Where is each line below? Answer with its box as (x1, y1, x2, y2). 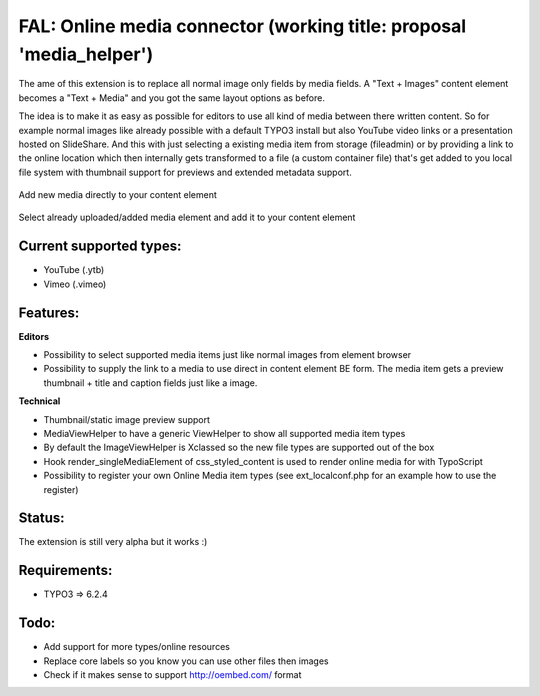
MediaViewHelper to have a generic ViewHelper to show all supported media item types (43, 428, 406, 440)
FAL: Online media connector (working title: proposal (18, 15, 467, 37)
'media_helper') (18, 43, 154, 65)
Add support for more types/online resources (43, 641, 230, 653)
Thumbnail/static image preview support (43, 413, 210, 425)
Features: (18, 304, 80, 321)
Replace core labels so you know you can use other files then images (43, 655, 329, 667)
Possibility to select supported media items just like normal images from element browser (43, 349, 412, 361)
